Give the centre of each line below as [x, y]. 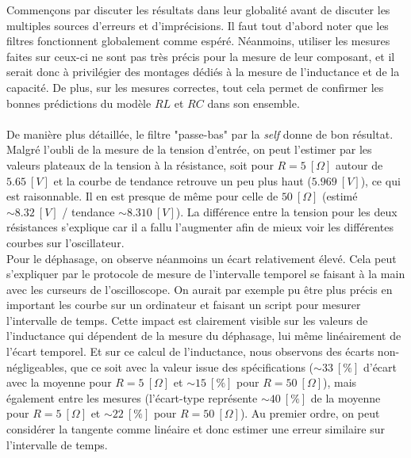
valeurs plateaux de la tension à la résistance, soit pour [140, 164]
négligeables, [37, 366]
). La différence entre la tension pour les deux [286, 211]
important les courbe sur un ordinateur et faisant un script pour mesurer [184, 305]
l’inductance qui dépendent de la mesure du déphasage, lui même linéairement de [204, 336]
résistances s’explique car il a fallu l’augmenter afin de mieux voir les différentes [200, 227]
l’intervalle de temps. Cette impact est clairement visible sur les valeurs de [187, 320]
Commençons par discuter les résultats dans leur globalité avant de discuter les [198, 10]
